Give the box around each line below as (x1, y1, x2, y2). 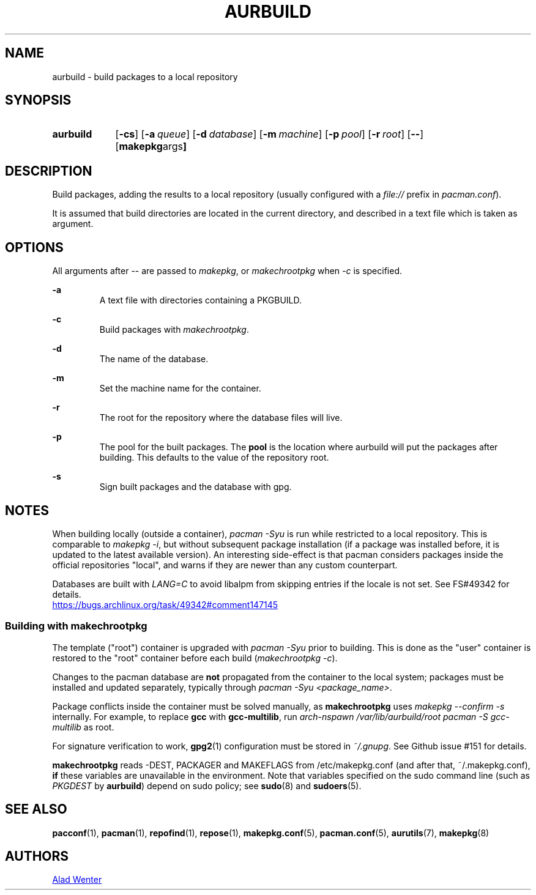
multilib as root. (52, 721, 114, 732)
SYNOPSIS (5, 92, 72, 108)
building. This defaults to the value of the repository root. (99, 452, 329, 463)
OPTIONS (5, 239, 64, 255)
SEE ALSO (5, 801, 67, 817)
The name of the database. (99, 354, 209, 365)
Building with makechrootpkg (5, 620, 147, 633)
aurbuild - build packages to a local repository (52, 71, 238, 82)
